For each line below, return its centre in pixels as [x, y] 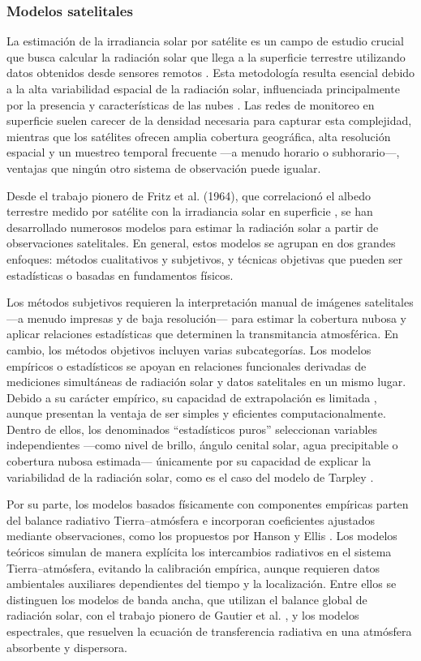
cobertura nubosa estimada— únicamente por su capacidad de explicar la [189, 461]
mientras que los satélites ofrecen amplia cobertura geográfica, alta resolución [199, 136]
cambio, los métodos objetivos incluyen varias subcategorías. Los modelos [189, 349]
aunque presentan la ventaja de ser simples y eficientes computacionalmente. [196, 413]
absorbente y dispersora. [67, 647]
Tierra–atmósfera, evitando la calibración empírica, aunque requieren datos [193, 567]
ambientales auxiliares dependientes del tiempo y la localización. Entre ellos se [202, 584]
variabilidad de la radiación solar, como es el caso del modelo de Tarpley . [190, 476]
